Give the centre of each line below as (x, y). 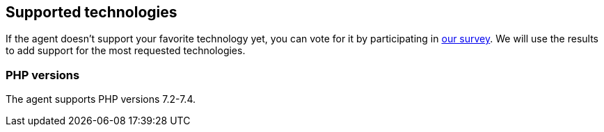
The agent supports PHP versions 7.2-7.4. (101, 99)
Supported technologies (92, 12)
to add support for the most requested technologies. (126, 51)
